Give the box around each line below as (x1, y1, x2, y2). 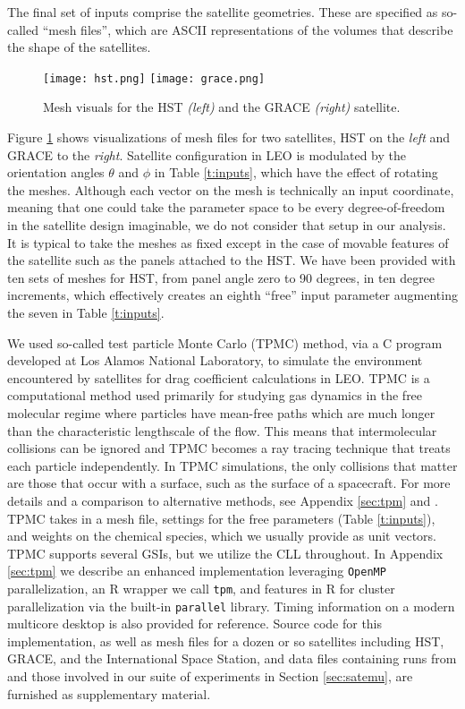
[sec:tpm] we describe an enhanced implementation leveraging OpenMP (7, 561, 386, 580)
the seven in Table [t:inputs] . (7, 303, 165, 321)
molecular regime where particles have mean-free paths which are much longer (7, 403, 435, 422)
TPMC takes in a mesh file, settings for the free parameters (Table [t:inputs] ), (7, 508, 435, 527)
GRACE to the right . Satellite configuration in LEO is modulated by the (7, 145, 406, 164)
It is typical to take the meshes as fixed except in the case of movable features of (7, 233, 449, 252)
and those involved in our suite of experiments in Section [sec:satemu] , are (7, 667, 413, 686)
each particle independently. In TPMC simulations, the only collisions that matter (7, 456, 458, 474)
